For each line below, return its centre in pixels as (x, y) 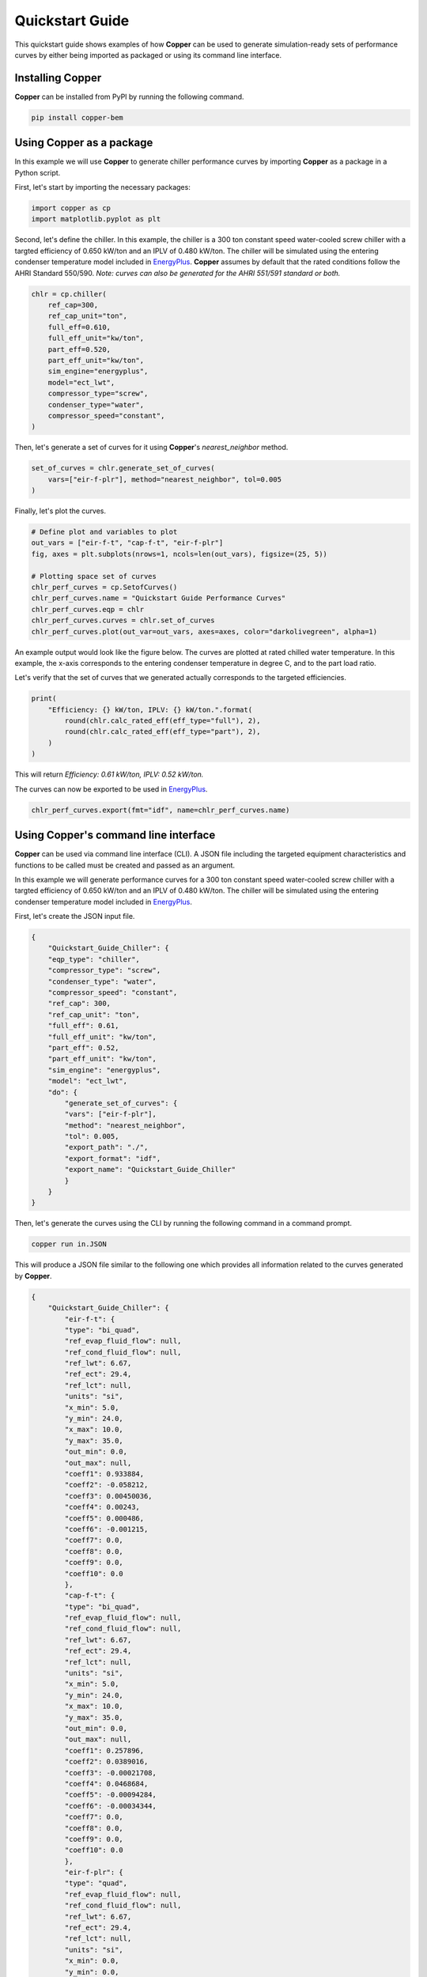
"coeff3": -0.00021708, (111, 1773)
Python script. (38, 172)
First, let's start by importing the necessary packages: (103, 187)
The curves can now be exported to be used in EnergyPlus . (111, 789)
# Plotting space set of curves (94, 576)
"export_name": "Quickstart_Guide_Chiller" (150, 1170)
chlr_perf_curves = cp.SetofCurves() (104, 587)
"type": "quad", (96, 1883)
